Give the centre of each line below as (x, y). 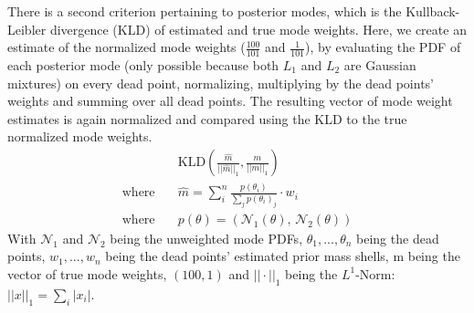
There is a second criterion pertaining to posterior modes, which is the (205, 11)
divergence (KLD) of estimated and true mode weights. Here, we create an (258, 29)
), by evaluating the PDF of (383, 47)
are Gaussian (380, 65)
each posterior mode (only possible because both (143, 65)
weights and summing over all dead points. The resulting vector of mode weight (230, 101)
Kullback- (433, 11)
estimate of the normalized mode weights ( (126, 47)
